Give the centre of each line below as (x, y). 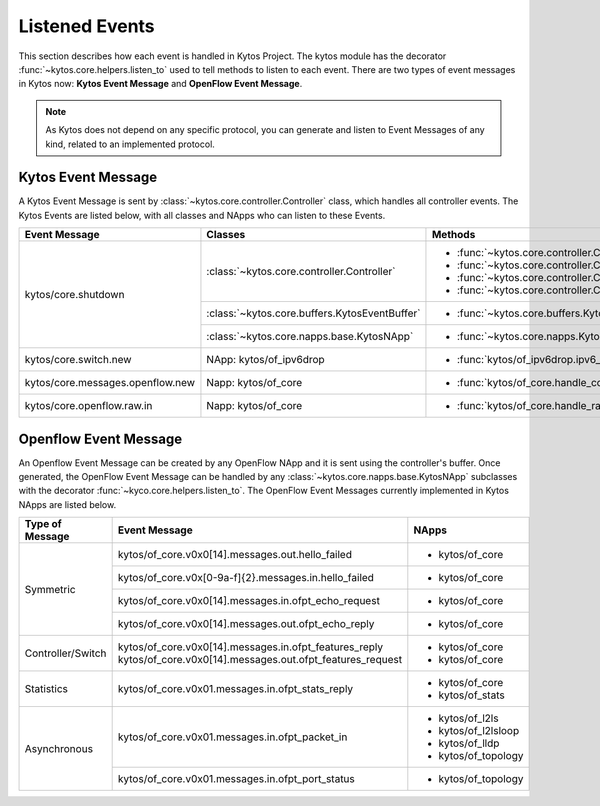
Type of (43, 524)
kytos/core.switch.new (78, 360)
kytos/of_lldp (469, 743)
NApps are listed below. (67, 504)
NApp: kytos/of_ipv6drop (265, 360)
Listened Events (86, 26)
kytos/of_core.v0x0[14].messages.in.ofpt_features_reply (250, 647)
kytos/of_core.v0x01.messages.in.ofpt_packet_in (232, 737)
